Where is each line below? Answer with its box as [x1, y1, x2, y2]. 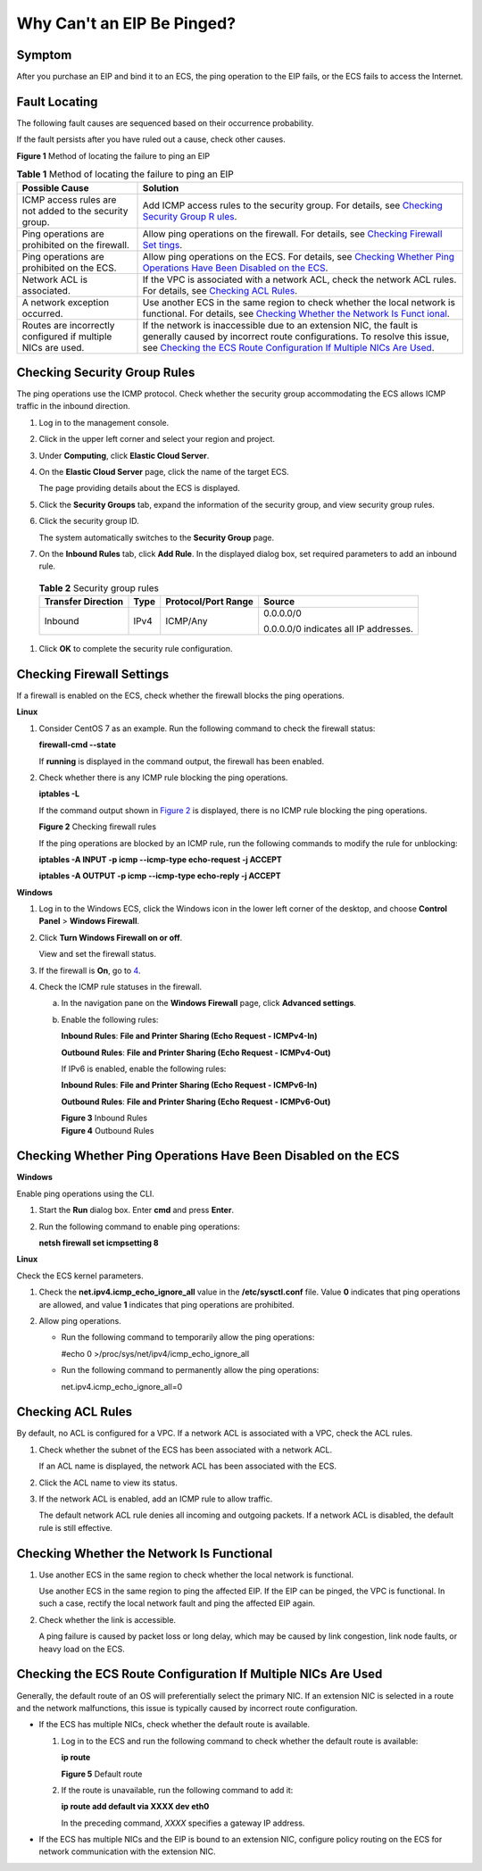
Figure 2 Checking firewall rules [38, 821, 156, 832]
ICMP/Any [165, 615, 208, 628]
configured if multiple [21, 330, 112, 343]
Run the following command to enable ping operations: [38, 1221, 240, 1232]
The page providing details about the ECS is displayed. [38, 483, 240, 494]
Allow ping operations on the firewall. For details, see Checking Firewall [142, 228, 443, 240]
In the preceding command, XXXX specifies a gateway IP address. [61, 1817, 305, 1828]
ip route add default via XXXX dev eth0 [61, 1801, 210, 1812]
